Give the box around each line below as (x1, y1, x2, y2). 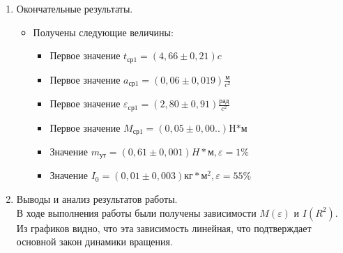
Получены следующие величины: (33, 24, 174, 39)
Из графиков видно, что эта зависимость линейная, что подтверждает (16, 220, 312, 235)
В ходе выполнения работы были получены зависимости (16, 205, 257, 220)
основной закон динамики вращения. (16, 234, 173, 249)
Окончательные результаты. (16, 1, 133, 15)
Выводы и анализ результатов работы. (16, 192, 178, 206)
